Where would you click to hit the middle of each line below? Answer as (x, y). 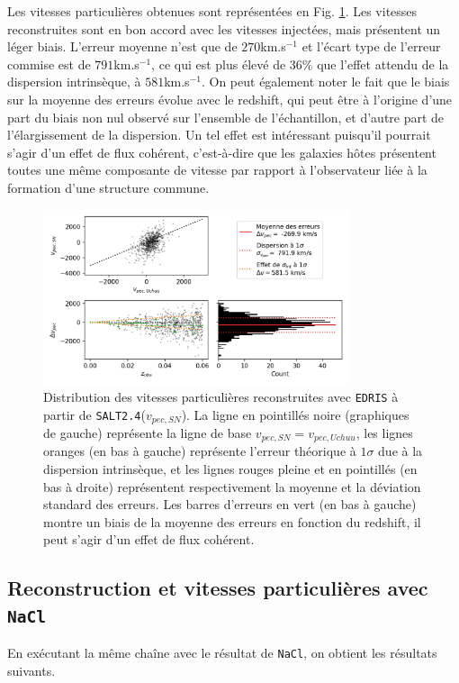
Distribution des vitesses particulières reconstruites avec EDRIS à (221, 396)
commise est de (49, 64)
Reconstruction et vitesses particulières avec (218, 588)
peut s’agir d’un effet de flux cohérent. (149, 539)
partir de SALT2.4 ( (94, 414)
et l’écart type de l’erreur (371, 46)
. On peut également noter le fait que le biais (325, 82)
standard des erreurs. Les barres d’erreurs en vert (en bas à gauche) (230, 504)
